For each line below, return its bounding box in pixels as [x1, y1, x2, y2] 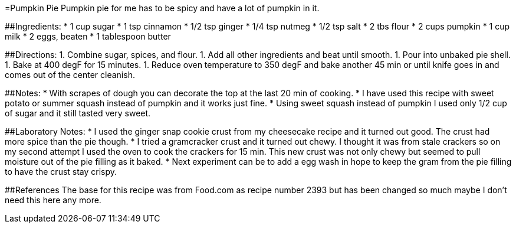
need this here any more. [5, 195, 101, 205]
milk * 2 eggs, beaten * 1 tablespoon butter [5, 31, 171, 41]
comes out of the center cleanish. [5, 70, 135, 80]
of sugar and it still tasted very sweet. [5, 108, 151, 118]
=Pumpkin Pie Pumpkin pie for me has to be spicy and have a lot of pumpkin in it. [5, 3, 320, 13]
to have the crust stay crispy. [5, 167, 117, 177]
